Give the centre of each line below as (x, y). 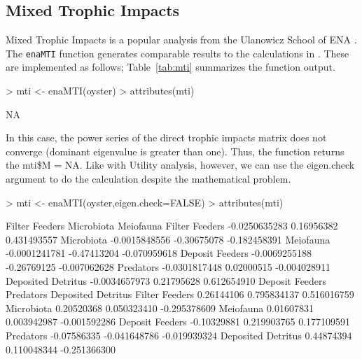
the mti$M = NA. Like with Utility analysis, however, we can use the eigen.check (180, 165)
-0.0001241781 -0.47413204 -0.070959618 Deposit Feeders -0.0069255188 (159, 253)
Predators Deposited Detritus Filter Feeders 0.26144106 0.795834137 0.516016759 (180, 294)
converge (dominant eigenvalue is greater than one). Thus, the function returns (175, 151)
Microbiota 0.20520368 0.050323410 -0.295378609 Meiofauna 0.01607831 (160, 308)
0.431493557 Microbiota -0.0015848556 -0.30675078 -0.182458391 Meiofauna (168, 239)
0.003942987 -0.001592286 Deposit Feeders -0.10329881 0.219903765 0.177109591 (178, 322)
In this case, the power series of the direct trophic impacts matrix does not (166, 138)
